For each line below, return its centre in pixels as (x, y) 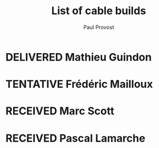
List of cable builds (99, 11)
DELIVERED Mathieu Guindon (79, 57)
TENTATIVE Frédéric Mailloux (79, 84)
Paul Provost (99, 27)
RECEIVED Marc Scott (60, 111)
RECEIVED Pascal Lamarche (75, 138)
